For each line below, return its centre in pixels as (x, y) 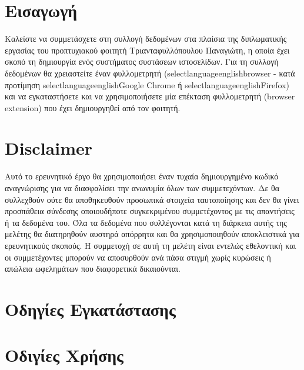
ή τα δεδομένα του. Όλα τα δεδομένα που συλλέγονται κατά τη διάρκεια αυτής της (146, 222)
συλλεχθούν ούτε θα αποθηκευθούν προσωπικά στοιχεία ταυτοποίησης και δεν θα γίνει (152, 199)
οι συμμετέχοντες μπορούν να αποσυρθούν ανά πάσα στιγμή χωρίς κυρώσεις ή (138, 257)
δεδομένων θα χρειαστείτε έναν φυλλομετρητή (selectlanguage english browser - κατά (150, 73)
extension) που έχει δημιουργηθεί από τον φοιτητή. (93, 107)
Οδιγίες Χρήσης (64, 355)
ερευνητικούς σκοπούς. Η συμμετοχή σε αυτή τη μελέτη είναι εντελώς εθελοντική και (151, 245)
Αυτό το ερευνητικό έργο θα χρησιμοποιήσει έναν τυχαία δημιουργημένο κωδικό (142, 176)
